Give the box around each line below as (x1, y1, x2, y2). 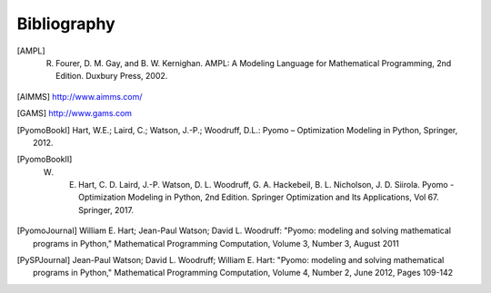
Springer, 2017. (78, 204, 135, 215)
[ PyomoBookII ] (16, 154, 73, 165)
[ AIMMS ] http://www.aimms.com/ (16, 91, 143, 102)
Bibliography (16, 14, 115, 34)
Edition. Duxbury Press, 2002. (55, 71, 168, 82)
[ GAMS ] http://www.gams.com (16, 108, 132, 119)
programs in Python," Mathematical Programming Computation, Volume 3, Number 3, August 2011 (33, 238, 399, 249)
